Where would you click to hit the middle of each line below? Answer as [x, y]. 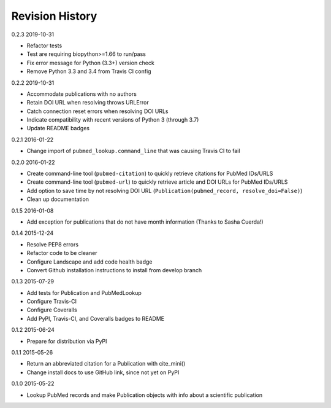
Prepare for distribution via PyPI [67, 341]
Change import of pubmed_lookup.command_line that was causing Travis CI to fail [133, 151]
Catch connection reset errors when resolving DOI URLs [97, 111]
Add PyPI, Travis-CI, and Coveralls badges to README [96, 318]
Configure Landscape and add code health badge [89, 262]
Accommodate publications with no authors [82, 94]
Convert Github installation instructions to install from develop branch [114, 270]
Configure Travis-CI [51, 302]
